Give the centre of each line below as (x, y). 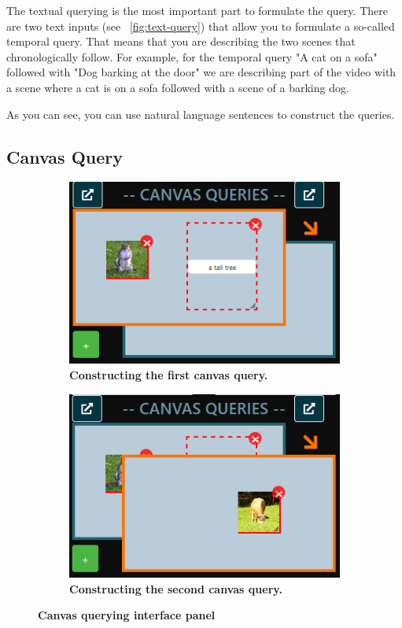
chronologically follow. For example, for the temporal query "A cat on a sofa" (192, 56)
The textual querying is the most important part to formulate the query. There (197, 10)
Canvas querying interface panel (127, 615)
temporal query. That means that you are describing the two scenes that (181, 41)
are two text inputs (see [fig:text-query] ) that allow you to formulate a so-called (201, 26)
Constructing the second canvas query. (176, 588)
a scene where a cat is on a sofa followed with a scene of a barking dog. (178, 87)
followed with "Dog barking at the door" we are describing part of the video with (201, 72)
